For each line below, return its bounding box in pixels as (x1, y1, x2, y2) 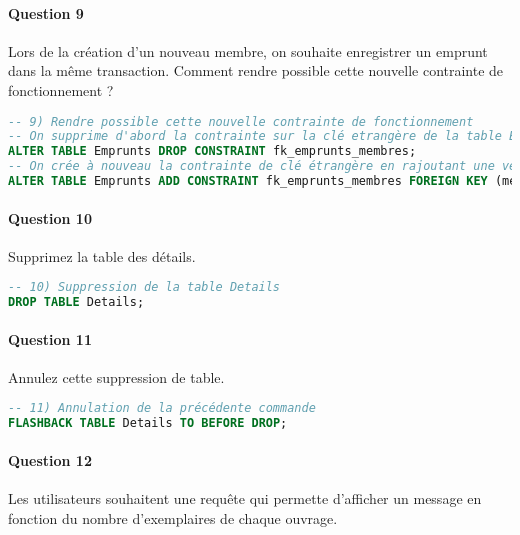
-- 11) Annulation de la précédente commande (8, 401, 316, 416)
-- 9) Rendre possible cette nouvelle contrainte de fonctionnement (8, 114, 474, 129)
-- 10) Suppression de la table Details (8, 280, 281, 295)
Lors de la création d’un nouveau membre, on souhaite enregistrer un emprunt (8, 40, 488, 61)
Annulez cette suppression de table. (8, 366, 225, 387)
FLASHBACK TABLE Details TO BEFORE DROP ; (8, 416, 288, 431)
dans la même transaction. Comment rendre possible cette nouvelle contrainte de (8, 60, 504, 81)
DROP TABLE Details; (8, 295, 145, 310)
